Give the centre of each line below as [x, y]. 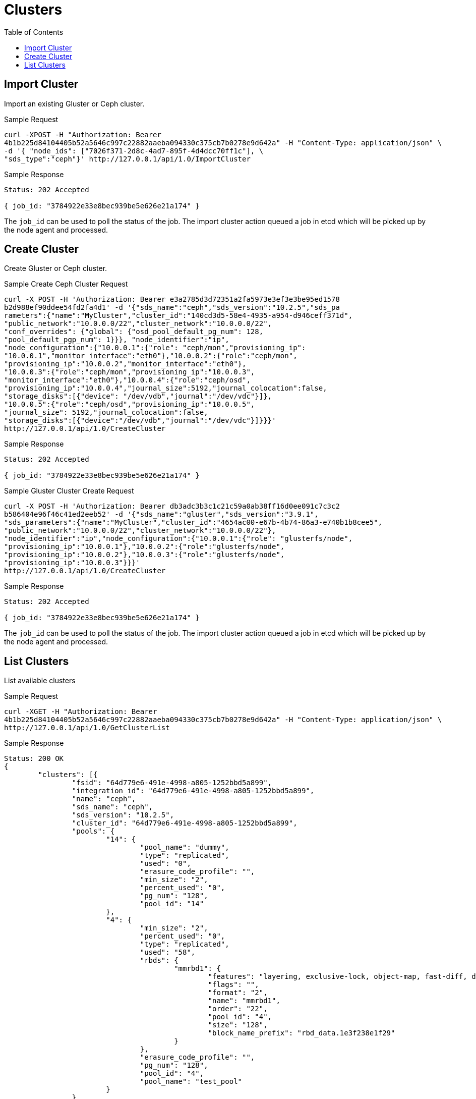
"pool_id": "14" [172, 904]
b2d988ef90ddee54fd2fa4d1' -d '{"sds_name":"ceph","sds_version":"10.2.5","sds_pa [172, 308]
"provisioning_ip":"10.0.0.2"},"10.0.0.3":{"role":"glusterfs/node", [144, 555]
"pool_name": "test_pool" [191, 1082]
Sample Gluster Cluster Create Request [69, 491]
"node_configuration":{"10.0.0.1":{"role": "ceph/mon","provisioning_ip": [155, 348]
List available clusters [40, 681]
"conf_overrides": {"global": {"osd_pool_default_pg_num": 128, [134, 332]
